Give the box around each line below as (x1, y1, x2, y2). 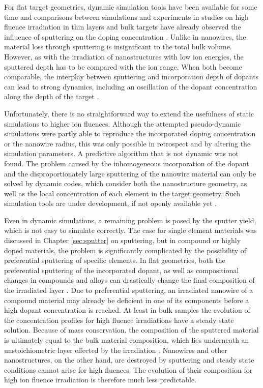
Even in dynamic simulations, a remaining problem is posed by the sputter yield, (4, 215, 256, 225)
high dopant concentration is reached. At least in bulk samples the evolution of (4, 305, 250, 315)
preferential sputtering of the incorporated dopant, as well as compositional (4, 264, 239, 275)
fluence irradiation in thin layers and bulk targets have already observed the (4, 21, 241, 32)
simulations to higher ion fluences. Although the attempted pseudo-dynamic (4, 118, 241, 129)
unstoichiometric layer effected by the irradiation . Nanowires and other (4, 344, 227, 355)
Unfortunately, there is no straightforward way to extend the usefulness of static (4, 108, 254, 118)
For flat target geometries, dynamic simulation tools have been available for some (4, 2, 257, 12)
